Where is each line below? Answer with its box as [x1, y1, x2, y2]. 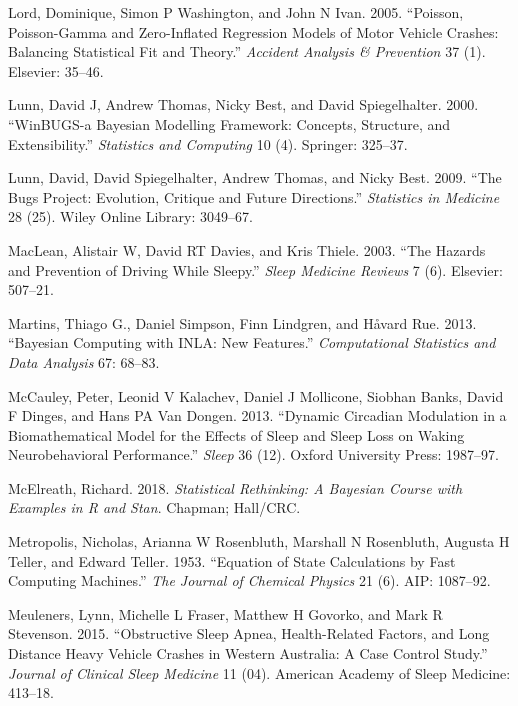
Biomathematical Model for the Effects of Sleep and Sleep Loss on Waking [8, 424, 465, 445]
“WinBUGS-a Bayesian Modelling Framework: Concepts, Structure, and [8, 113, 451, 134]
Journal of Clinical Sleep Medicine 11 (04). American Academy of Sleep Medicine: [8, 662, 511, 683]
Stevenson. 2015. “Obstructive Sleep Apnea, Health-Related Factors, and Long [8, 623, 490, 644]
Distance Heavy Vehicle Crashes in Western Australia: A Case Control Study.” [8, 643, 488, 664]
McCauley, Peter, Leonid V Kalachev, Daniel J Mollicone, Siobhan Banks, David [8, 385, 504, 406]
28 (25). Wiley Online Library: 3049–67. [8, 206, 253, 227]
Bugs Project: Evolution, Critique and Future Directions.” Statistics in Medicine [8, 186, 500, 207]
